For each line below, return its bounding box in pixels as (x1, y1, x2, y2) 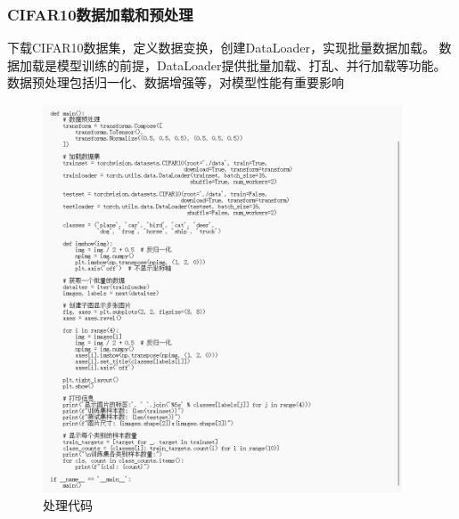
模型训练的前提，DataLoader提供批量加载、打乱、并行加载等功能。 (56, 55, 447, 74)
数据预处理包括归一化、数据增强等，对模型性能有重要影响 (7, 73, 344, 92)
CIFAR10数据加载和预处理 (7, 3, 193, 25)
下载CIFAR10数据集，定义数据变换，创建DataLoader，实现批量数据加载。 (7, 38, 435, 57)
